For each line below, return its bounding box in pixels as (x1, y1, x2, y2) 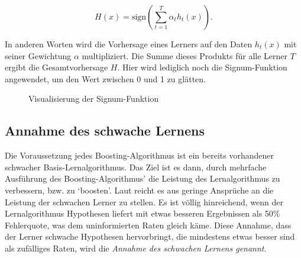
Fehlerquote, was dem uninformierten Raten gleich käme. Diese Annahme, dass (5, 218, 292, 231)
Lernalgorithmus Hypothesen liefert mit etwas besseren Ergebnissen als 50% (5, 207, 280, 220)
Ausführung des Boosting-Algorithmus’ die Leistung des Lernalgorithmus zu (5, 172, 280, 185)
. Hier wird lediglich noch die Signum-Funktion (117, 61, 287, 73)
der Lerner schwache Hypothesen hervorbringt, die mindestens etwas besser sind (5, 230, 295, 243)
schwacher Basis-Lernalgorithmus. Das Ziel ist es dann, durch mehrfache (5, 160, 267, 173)
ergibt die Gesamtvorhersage (5, 61, 108, 73)
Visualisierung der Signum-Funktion (28, 92, 159, 105)
